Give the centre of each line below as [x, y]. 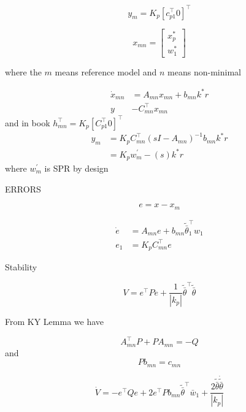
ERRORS [23, 189]
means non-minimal [204, 71]
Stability [21, 267]
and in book [28, 122]
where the [23, 71]
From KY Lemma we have [54, 322]
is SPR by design [76, 168]
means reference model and [106, 71]
